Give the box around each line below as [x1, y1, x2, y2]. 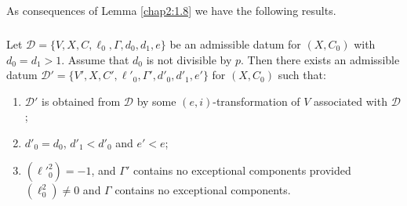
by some [136, 92, 176, 109]
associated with [314, 92, 387, 109]
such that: [278, 67, 326, 83]
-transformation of [213, 92, 300, 109]
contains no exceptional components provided [133, 162, 351, 179]
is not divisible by [146, 51, 232, 67]
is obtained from [42, 92, 121, 109]
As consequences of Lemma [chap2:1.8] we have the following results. [6, 2, 336, 19]
